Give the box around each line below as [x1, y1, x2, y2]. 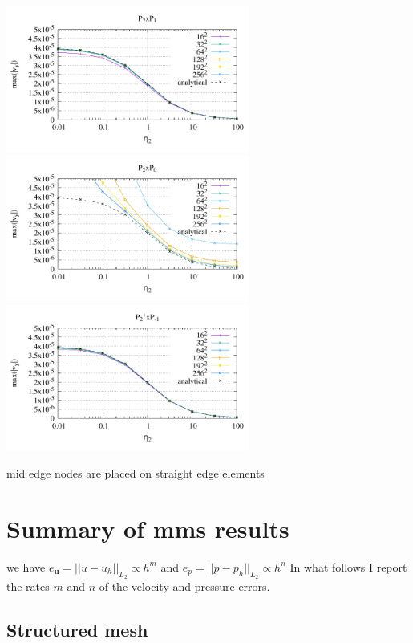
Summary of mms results [6, 511, 290, 544]
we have [6, 558, 46, 575]
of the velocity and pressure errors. [99, 577, 270, 594]
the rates [6, 577, 50, 594]
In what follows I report [290, 558, 407, 575]
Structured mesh [6, 617, 148, 641]
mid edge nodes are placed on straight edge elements [6, 465, 265, 481]
